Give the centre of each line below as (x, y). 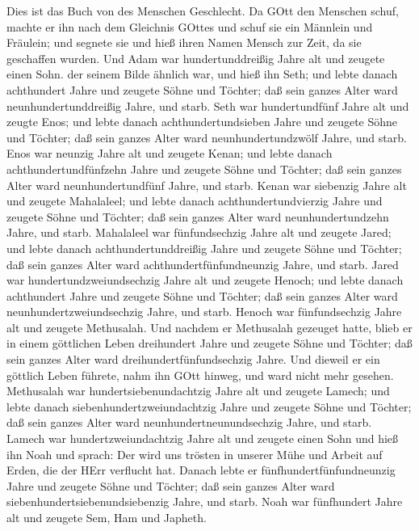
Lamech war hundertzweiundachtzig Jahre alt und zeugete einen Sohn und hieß (203, 438)
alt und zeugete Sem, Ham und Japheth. (107, 517)
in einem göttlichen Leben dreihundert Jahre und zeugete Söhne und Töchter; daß (209, 343)
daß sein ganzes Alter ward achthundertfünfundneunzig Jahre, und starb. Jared (203, 264)
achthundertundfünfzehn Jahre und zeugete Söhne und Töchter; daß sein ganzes (204, 169)
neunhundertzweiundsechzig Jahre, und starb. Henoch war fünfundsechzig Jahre (204, 312)
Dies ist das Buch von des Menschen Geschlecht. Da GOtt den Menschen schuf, (203, 11)
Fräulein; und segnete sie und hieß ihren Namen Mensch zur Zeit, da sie (184, 42)
